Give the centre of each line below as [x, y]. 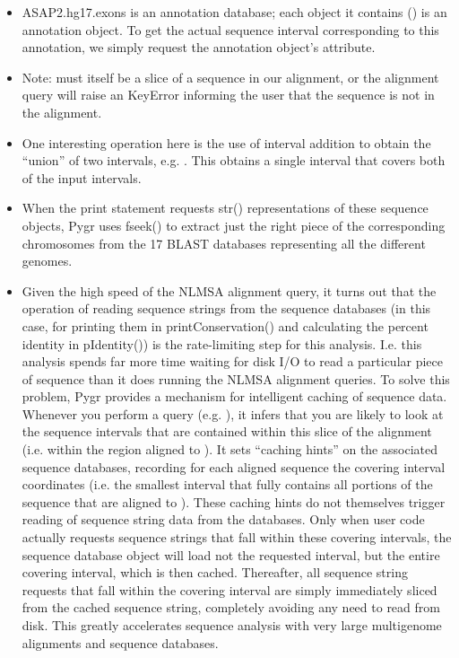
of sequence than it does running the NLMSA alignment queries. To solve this [236, 378]
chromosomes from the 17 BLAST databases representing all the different [224, 243]
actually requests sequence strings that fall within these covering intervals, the [237, 537]
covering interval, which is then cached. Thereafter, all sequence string [215, 572]
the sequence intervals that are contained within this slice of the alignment [227, 431]
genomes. [47, 261]
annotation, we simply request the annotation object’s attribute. [199, 47]
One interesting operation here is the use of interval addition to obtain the [226, 142]
